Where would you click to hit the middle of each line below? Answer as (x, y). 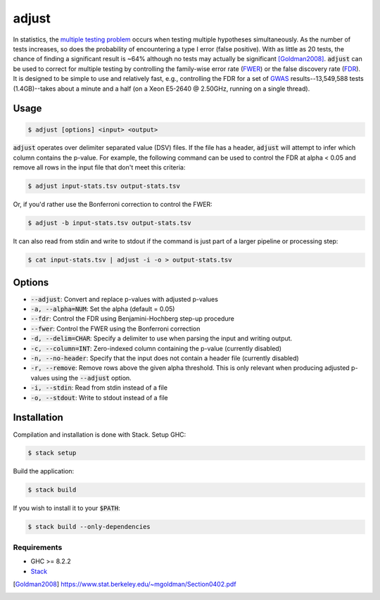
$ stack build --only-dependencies (89, 527)
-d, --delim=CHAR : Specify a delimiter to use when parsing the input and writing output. (161, 338)
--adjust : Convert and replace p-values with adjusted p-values (124, 299)
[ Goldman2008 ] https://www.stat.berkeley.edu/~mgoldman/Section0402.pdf (125, 584)
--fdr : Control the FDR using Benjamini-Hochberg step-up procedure (133, 319)
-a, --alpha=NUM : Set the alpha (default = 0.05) (103, 309)
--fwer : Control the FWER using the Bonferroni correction (115, 328)
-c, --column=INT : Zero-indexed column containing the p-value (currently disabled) (156, 348)
